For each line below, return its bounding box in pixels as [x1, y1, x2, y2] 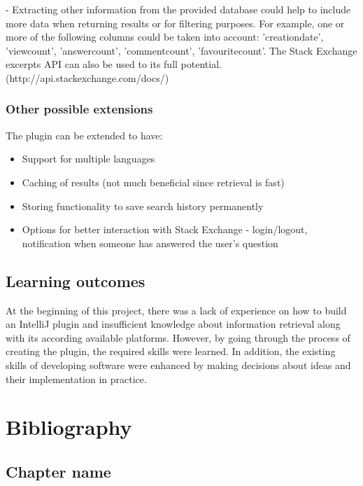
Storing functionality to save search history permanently [22, 198, 264, 213]
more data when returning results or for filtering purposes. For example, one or [6, 15, 345, 30]
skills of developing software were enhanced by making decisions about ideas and [6, 357, 351, 372]
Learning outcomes [6, 270, 145, 291]
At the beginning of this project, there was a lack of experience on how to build [6, 303, 347, 317]
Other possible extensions [6, 100, 153, 118]
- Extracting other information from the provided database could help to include [6, 2, 351, 16]
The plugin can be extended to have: [6, 127, 163, 142]
